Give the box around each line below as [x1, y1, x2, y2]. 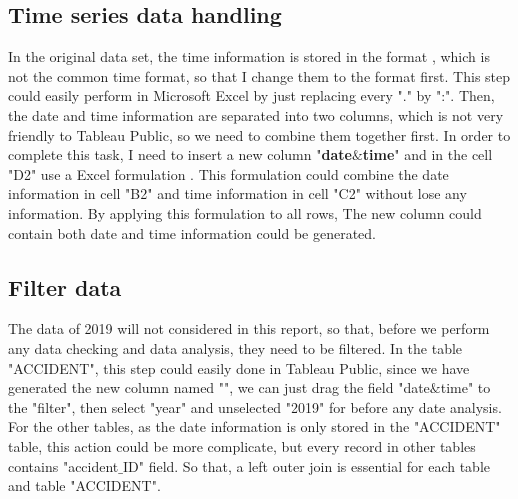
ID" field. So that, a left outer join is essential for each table [122, 455, 490, 476]
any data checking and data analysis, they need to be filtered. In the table [8, 337, 463, 358]
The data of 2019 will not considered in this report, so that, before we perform [8, 318, 490, 339]
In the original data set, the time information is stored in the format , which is [8, 46, 490, 67]
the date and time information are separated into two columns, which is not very [8, 104, 504, 125]
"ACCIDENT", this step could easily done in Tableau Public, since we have [8, 357, 470, 378]
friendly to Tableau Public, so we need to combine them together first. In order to [8, 124, 511, 145]
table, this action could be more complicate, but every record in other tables [8, 435, 476, 456]
